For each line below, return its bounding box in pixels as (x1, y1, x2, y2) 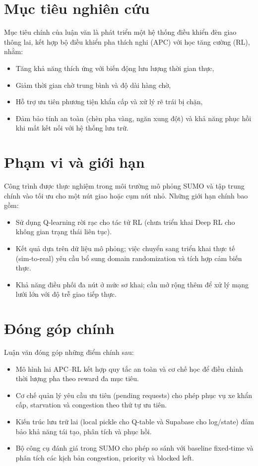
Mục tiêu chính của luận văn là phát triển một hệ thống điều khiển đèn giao (4, 27, 237, 37)
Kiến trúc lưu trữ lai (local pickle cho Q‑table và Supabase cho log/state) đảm (15, 416, 254, 427)
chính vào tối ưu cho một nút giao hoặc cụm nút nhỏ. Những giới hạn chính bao (4, 190, 248, 200)
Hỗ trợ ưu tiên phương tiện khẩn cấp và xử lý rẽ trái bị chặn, (15, 96, 203, 107)
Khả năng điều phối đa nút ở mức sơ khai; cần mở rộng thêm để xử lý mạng (15, 279, 249, 289)
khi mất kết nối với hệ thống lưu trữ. (15, 123, 129, 133)
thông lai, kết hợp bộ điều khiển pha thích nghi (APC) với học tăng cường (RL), (4, 36, 250, 47)
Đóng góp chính (4, 318, 115, 338)
